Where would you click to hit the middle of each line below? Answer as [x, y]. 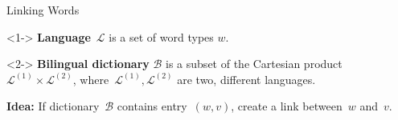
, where [91, 79]
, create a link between [287, 106]
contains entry [152, 106]
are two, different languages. [246, 79]
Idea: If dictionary [53, 106]
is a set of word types [161, 36]
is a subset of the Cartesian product [254, 64]
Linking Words [43, 10]
